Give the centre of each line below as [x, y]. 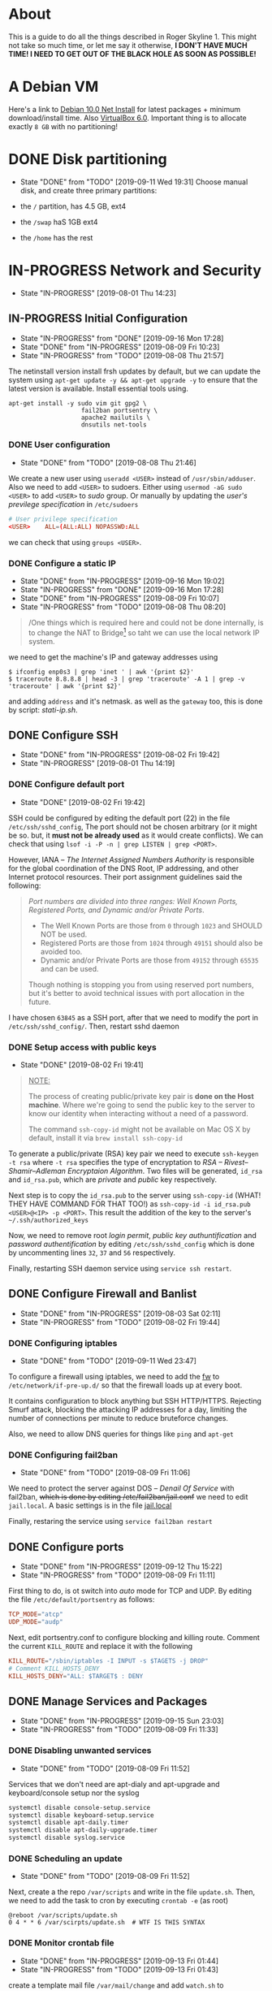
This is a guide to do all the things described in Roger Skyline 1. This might [133, 37]
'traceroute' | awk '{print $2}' [65, 686]
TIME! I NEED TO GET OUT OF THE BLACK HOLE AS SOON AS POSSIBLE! [133, 54]
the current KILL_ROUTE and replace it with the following [101, 1646]
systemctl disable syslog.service [67, 1838]
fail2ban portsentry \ [119, 410]
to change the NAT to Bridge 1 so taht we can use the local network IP [144, 632]
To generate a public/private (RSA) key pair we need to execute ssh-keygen [134, 1153]
